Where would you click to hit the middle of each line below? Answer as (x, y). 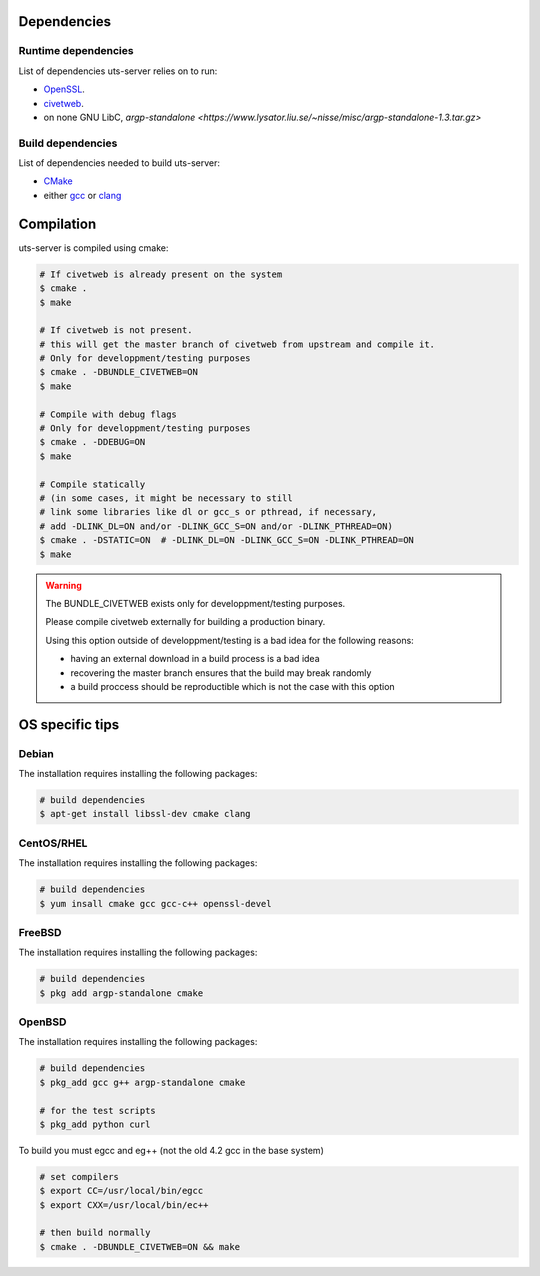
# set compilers (79, 1176)
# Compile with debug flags (108, 414)
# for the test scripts (98, 1110)
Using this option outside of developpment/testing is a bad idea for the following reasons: (229, 640)
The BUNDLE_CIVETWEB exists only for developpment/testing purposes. (195, 603)
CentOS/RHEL (53, 843)
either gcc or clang (82, 195)
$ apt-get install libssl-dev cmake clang (145, 814)
